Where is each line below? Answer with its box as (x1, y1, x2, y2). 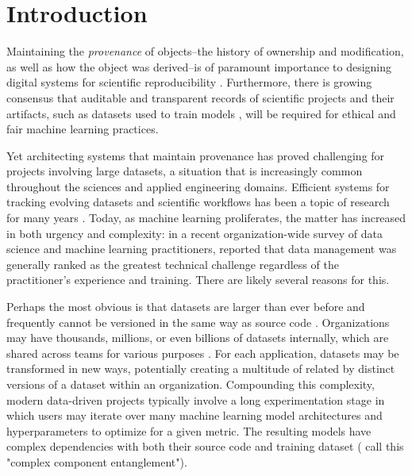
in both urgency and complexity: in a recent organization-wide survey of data (6, 225, 383, 241)
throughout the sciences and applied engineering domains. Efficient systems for (6, 178, 390, 194)
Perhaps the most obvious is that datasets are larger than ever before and (6, 298, 365, 315)
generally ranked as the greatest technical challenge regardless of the (6, 255, 339, 272)
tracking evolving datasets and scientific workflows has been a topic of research (6, 194, 390, 210)
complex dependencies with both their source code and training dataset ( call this (6, 438, 404, 455)
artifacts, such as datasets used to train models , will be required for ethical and (6, 105, 396, 121)
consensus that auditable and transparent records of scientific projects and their (6, 89, 395, 106)
